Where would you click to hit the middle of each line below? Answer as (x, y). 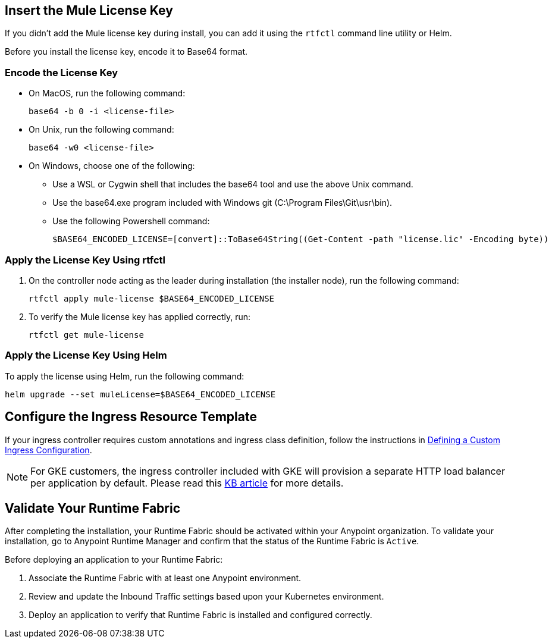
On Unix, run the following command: (101, 130)
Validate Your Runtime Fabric (93, 508)
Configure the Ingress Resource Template (131, 417)
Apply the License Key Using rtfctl (85, 260)
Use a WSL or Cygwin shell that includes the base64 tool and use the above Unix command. (233, 184)
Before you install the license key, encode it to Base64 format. (126, 52)
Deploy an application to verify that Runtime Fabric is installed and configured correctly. (200, 615)
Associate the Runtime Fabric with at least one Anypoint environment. (165, 578)
